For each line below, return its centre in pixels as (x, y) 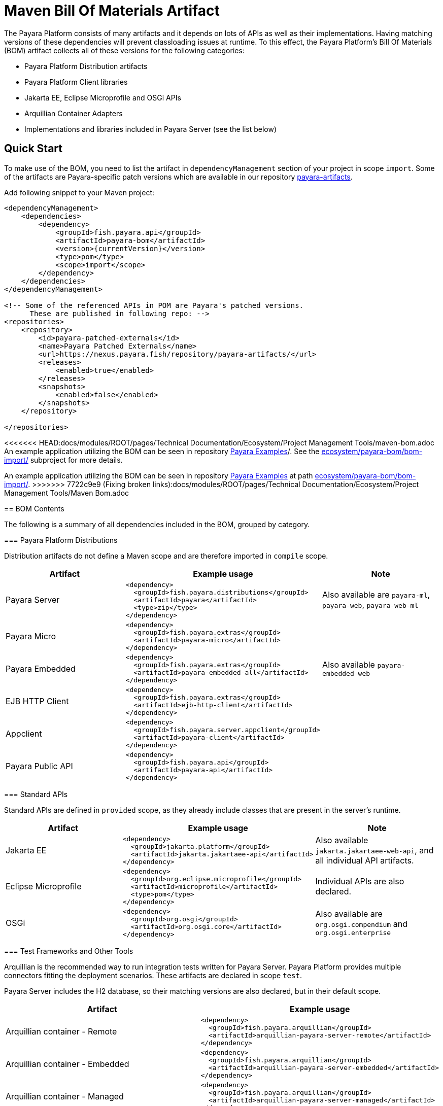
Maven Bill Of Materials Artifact (112, 11)
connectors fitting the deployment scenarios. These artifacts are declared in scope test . (153, 975)
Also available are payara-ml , (376, 595)
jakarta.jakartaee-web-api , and (374, 850)
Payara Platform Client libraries (76, 82)
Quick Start (33, 149)
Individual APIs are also (360, 882)
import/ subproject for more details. (63, 460)
